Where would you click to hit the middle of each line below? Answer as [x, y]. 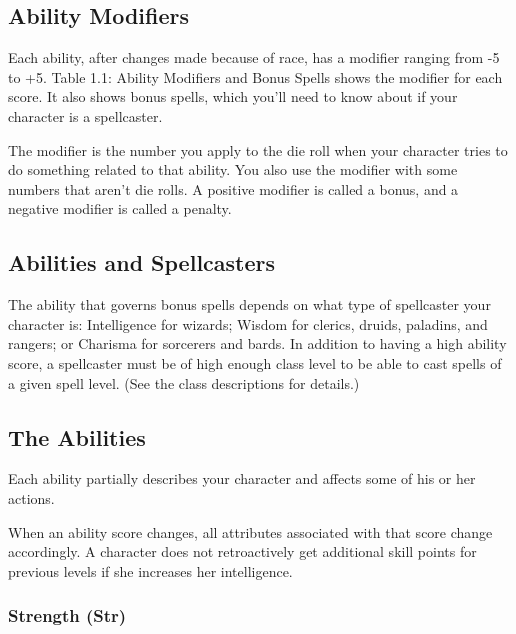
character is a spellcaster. [85, 115]
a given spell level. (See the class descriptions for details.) [184, 382]
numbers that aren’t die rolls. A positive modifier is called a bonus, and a [233, 188]
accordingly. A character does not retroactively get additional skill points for [242, 551]
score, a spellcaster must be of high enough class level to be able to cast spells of [255, 362]
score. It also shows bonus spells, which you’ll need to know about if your [233, 96]
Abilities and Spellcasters [142, 262]
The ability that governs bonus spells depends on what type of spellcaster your [249, 304]
